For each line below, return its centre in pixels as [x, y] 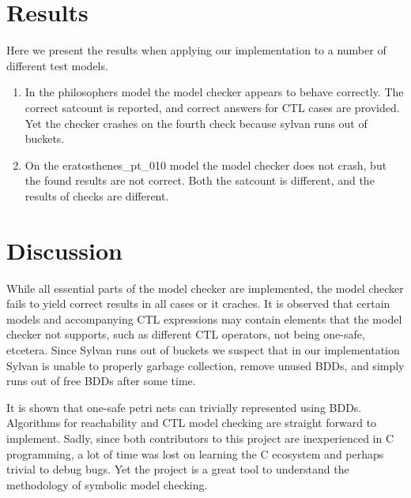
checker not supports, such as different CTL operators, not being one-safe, [186, 334]
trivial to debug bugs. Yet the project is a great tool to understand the [178, 469]
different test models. [57, 65]
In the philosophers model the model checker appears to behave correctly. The [214, 92]
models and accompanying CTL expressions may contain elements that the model [204, 318]
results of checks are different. [97, 195]
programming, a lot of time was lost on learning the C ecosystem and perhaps [195, 453]
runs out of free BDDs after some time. [101, 381]
